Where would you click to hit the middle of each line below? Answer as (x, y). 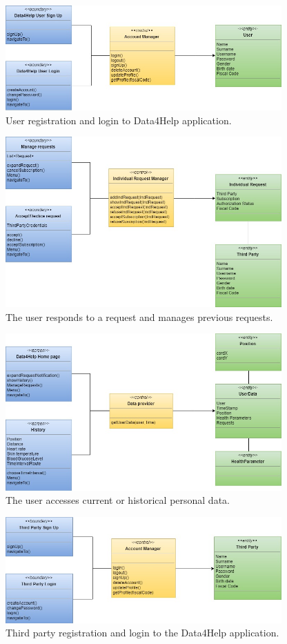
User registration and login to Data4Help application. (119, 120)
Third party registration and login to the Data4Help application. (142, 633)
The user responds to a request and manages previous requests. (139, 316)
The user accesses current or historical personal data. (118, 500)
